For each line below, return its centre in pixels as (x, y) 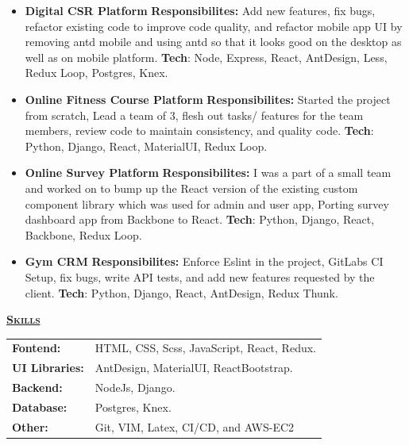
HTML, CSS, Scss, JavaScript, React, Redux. (205, 348)
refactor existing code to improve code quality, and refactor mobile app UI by (214, 26)
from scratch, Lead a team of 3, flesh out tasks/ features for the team (194, 115)
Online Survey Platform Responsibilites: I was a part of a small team (208, 173)
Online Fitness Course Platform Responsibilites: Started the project (208, 99)
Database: (40, 407)
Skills (23, 319)
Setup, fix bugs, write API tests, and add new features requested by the (200, 276)
